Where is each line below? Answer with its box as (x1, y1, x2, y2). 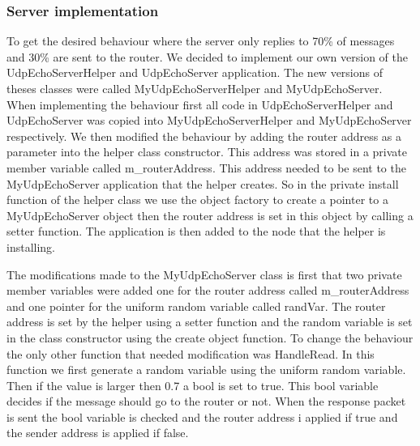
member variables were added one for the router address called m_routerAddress (6, 282, 409, 299)
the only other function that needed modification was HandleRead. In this (6, 345, 375, 362)
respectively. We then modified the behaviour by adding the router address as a (6, 127, 402, 144)
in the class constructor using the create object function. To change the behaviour (6, 329, 414, 346)
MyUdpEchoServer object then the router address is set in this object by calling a (6, 206, 414, 223)
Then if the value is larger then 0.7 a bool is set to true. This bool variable (6, 376, 379, 393)
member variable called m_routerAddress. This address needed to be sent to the (6, 159, 406, 176)
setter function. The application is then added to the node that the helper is (6, 223, 386, 240)
